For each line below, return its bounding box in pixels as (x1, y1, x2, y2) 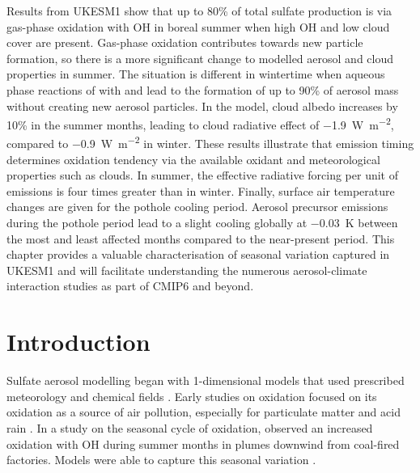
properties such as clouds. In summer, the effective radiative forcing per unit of (6, 167, 398, 184)
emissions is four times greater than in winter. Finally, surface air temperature (6, 182, 395, 199)
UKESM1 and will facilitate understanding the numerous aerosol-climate (6, 261, 367, 278)
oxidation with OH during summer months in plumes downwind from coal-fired (6, 435, 400, 452)
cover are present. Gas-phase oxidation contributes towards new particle (6, 34, 363, 51)
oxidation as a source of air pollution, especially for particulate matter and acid (6, 403, 401, 420)
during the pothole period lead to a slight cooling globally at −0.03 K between (6, 214, 398, 231)
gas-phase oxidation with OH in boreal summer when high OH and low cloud (6, 18, 390, 35)
